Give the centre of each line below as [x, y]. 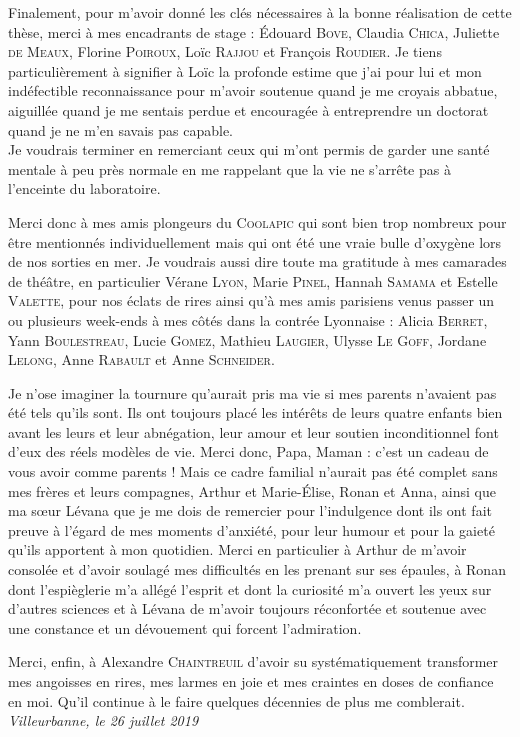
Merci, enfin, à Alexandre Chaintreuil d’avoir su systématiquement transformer [253, 661]
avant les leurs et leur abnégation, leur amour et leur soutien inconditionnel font [253, 431]
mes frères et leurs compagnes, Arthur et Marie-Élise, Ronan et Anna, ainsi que [252, 490]
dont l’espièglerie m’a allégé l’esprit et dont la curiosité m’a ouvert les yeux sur [250, 588]
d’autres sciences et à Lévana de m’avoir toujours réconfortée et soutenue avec [247, 608]
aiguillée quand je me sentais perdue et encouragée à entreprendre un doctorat [248, 109]
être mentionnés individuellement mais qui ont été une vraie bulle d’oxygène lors [255, 241]
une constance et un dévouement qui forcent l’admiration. [185, 627]
